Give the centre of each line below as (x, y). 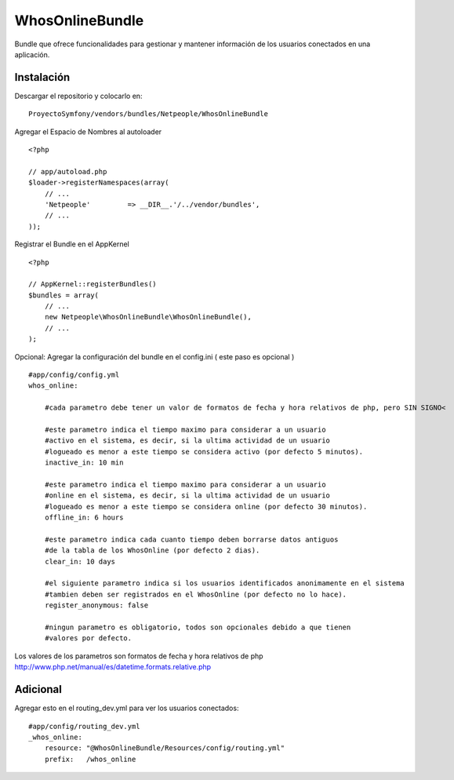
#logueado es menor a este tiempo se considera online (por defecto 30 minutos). (206, 507)
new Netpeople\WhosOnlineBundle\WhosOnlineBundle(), (148, 317)
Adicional (38, 689)
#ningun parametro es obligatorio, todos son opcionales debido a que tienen (198, 627)
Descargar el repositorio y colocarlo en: (78, 96)
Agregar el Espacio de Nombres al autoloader (88, 131)
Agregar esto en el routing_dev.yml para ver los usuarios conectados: (127, 708)
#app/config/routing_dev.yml (84, 726)
